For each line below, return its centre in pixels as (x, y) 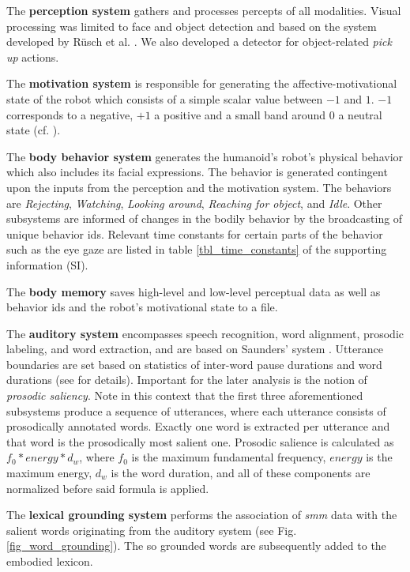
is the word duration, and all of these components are (241, 473)
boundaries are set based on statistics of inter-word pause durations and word (194, 364)
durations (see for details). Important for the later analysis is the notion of (187, 380)
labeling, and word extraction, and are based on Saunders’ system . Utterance (195, 349)
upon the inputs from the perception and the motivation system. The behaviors (199, 187)
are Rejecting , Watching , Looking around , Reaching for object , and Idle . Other (194, 203)
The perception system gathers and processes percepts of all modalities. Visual (204, 10)
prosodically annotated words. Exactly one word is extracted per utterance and (198, 426)
